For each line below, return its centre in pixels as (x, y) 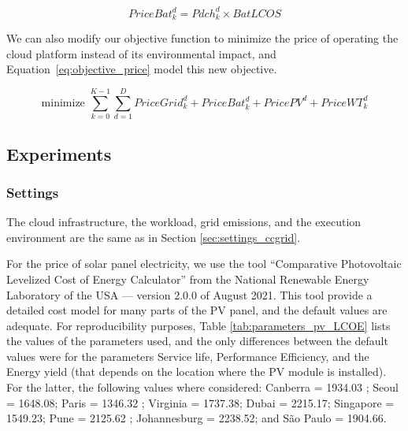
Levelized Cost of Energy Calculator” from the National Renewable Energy (188, 279)
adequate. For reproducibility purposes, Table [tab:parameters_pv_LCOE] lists (198, 325)
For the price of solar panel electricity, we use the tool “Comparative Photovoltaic (204, 264)
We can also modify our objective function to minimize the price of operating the (202, 38)
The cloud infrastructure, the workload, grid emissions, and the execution (184, 222)
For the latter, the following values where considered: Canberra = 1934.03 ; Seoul (202, 387)
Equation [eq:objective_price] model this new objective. (142, 69)
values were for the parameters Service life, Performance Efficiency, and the (188, 356)
